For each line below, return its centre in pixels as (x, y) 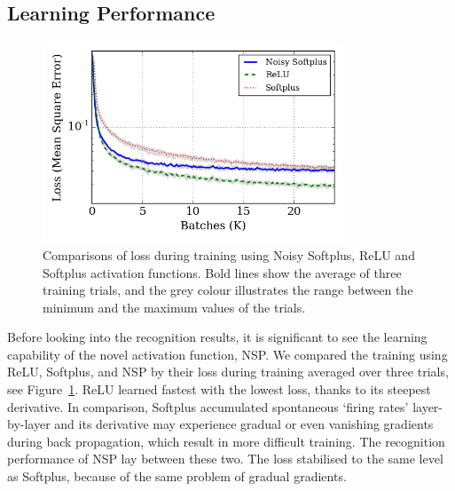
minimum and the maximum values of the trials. (174, 307)
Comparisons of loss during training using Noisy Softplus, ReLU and (229, 254)
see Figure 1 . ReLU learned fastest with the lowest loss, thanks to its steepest (219, 389)
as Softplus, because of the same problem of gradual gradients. (177, 476)
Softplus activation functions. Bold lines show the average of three (222, 272)
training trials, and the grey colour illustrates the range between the (228, 290)
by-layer (29, 424)
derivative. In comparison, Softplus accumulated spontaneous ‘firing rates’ (208, 406)
